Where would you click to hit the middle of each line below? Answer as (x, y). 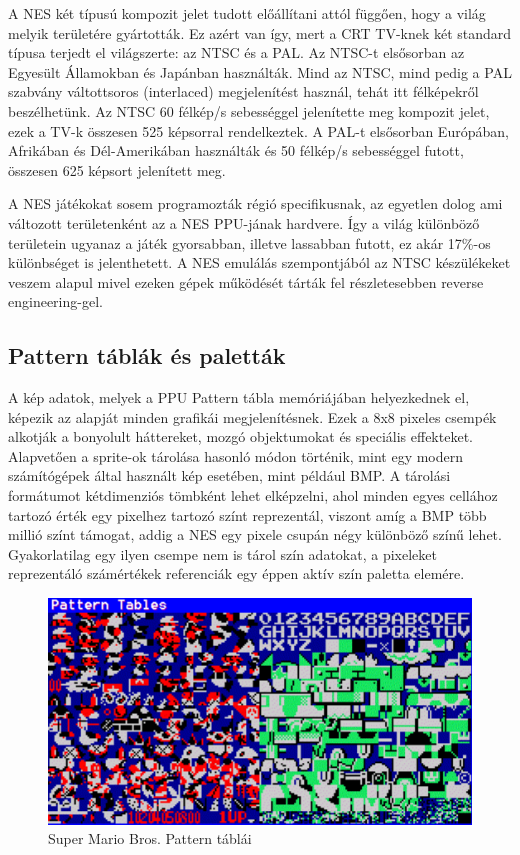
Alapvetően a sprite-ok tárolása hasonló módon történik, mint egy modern (236, 455)
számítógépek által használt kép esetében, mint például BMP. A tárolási (229, 475)
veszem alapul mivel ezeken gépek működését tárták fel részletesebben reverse (246, 281)
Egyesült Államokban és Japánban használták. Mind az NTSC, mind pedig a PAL (260, 71)
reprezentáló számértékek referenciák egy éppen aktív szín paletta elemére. (236, 573)
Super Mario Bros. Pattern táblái (150, 838)
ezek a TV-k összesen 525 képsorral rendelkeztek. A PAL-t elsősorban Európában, (258, 130)
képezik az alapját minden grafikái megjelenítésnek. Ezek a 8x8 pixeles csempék (252, 416)
